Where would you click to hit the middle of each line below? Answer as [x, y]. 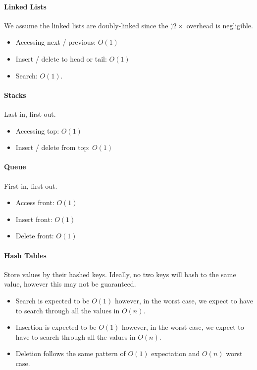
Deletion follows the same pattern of [71, 353]
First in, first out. [31, 185]
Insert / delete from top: [53, 147]
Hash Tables [25, 255]
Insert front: [34, 219]
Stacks [15, 95]
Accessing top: [37, 130]
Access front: [35, 202]
